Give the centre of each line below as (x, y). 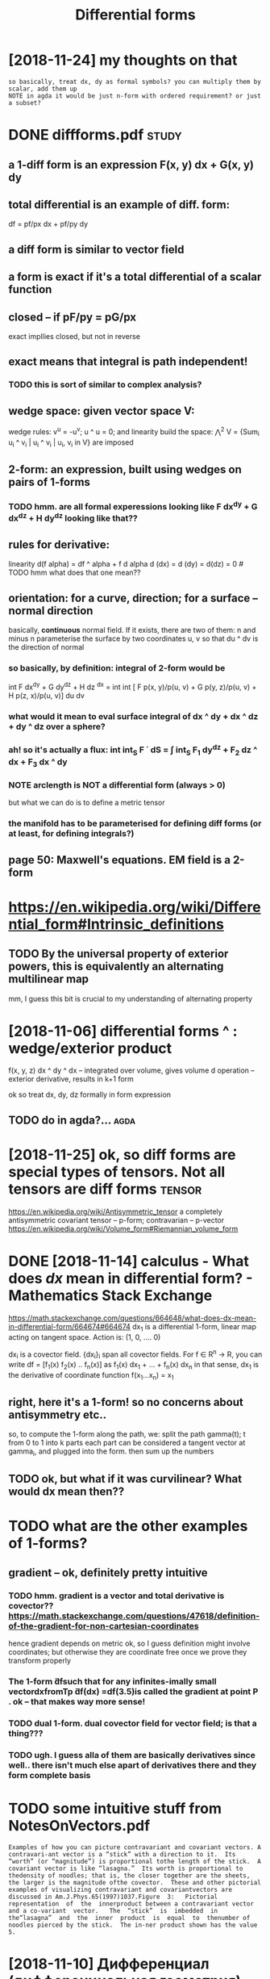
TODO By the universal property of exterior (118, 954)
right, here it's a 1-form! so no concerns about (126, 1402)
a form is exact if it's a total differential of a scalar (135, 277)
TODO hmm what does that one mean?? (75, 573)
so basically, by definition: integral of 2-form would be (117, 668)
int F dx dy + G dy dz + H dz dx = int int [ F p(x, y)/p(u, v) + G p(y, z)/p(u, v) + (133, 686)
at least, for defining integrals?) (71, 834)
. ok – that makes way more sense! (77, 1702)
